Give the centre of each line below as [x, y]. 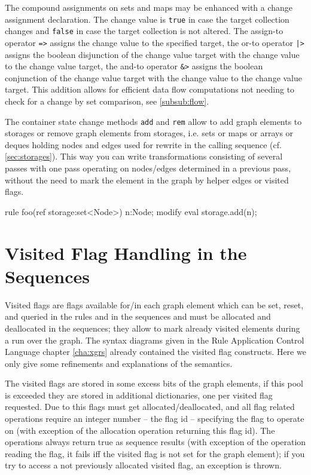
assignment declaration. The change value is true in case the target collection [147, 19]
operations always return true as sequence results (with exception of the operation [155, 442]
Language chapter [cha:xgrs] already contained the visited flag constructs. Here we [155, 352]
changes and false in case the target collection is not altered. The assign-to [144, 31]
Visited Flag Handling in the [126, 252]
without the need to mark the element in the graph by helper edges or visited [147, 180]
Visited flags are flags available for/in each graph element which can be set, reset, [154, 304]
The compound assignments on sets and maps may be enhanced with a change [149, 7]
